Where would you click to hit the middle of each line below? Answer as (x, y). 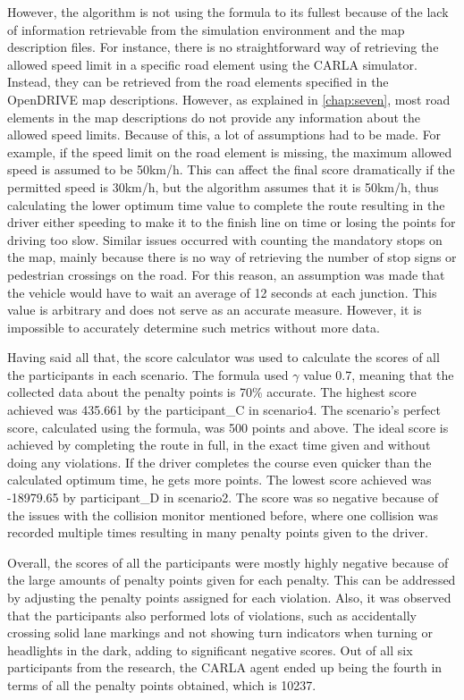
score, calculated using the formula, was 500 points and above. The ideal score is (228, 427)
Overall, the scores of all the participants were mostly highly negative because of (228, 562)
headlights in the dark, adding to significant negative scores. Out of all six (210, 649)
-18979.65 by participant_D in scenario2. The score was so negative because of (223, 498)
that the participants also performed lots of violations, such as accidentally (212, 615)
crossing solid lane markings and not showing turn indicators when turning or (220, 633)
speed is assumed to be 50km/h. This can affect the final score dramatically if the (231, 169)
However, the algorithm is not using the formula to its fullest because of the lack (228, 12)
